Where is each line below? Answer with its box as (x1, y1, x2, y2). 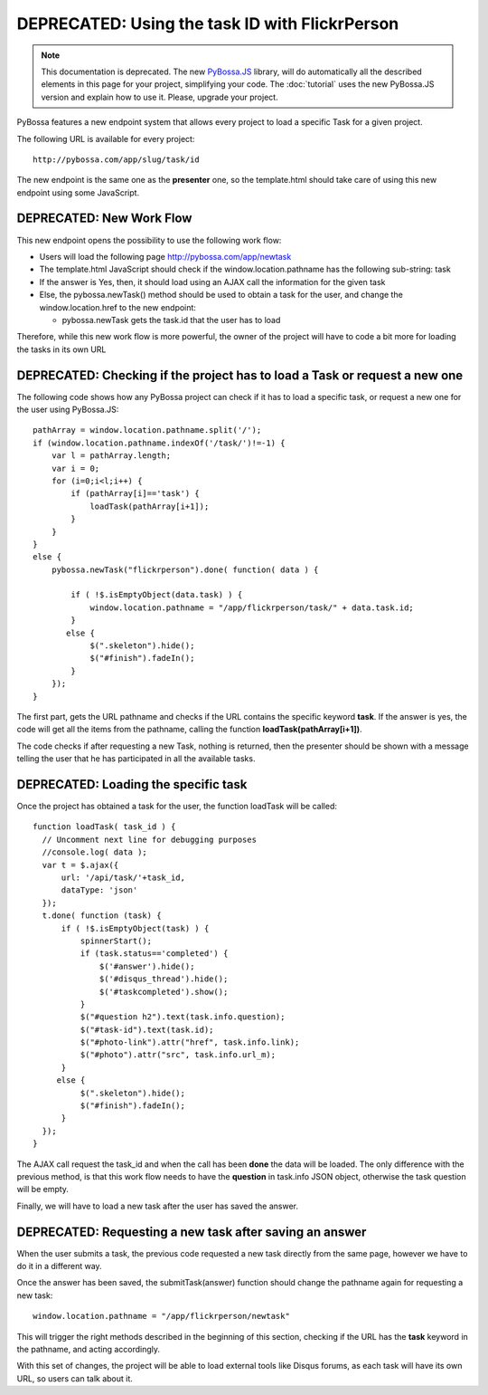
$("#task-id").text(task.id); (80, 1024, 214, 1035)
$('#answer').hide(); (99, 960, 195, 971)
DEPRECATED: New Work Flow (16, 211, 192, 226)
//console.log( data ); (42, 847, 148, 857)
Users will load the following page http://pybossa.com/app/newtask (39, 251, 292, 262)
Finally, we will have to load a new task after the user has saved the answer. (16, 1200, 298, 1211)
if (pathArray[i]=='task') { (70, 489, 201, 499)
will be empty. (16, 1184, 70, 1195)
